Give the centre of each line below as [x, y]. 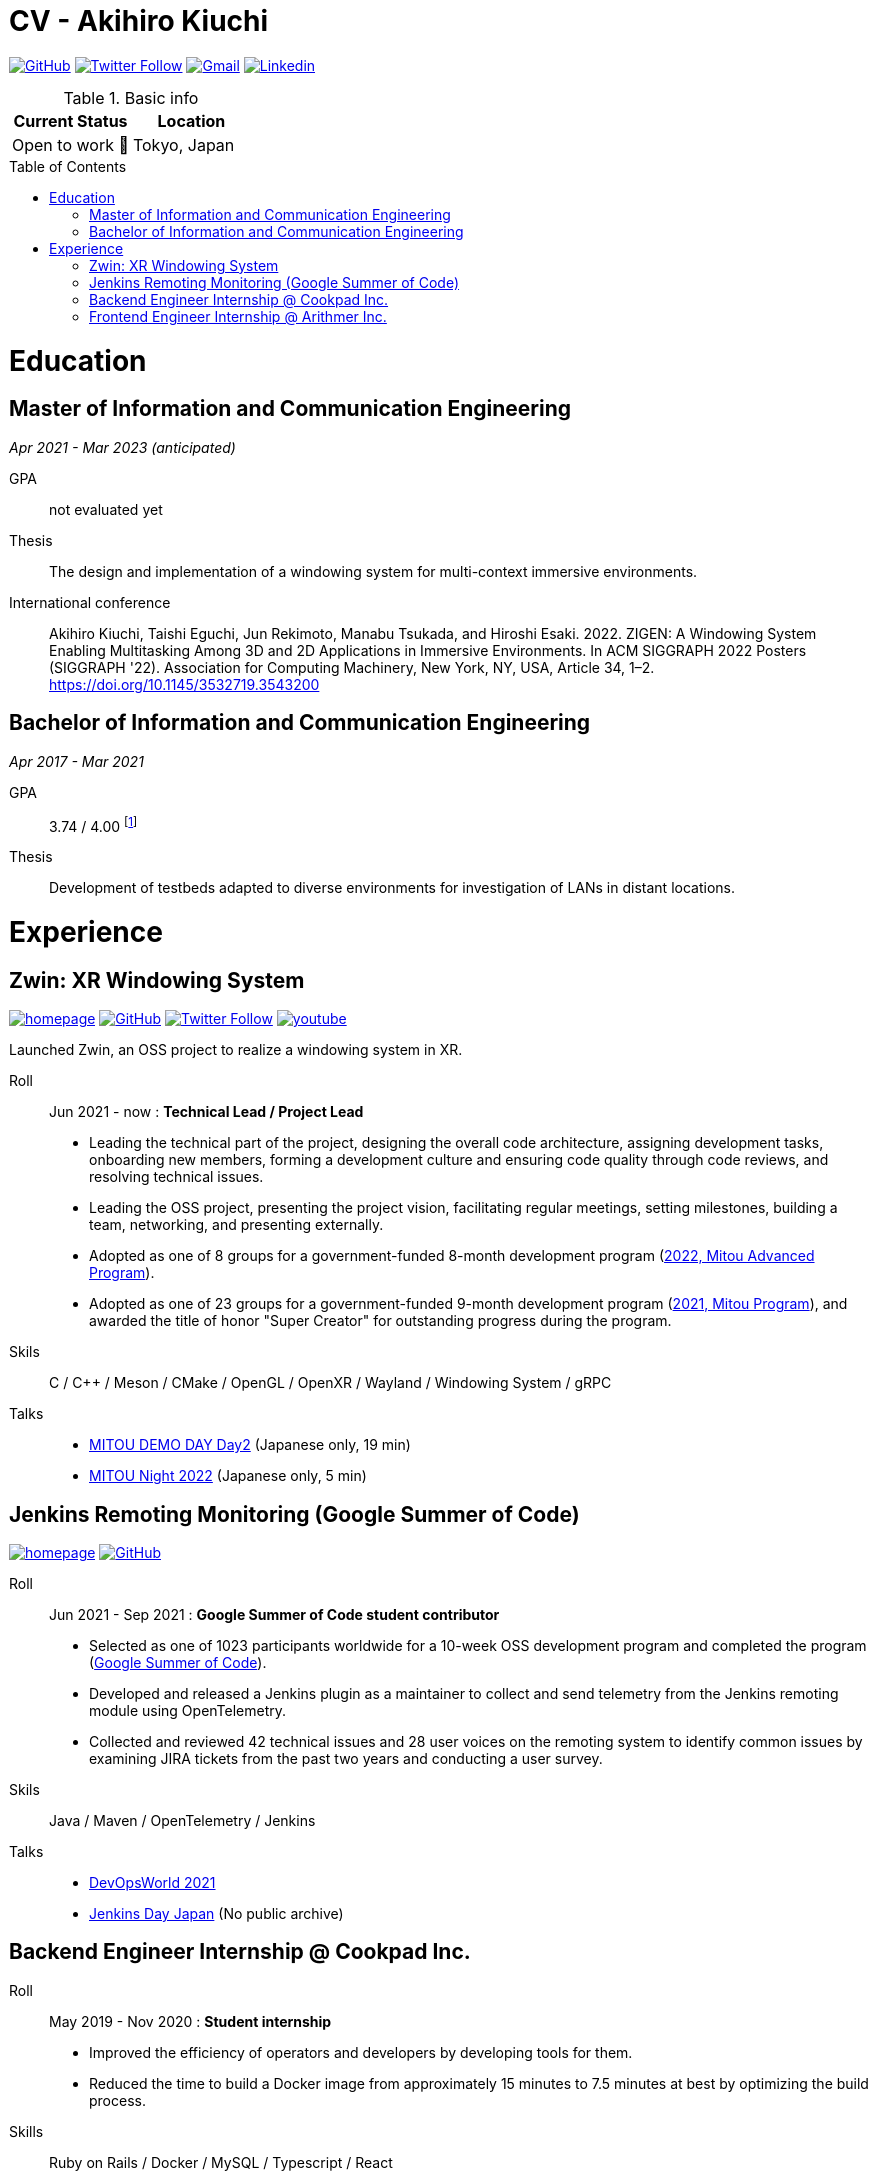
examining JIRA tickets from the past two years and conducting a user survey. [346, 1758]
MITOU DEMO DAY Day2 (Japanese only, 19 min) [250, 1445]
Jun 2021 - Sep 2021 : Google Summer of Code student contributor [274, 1614]
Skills [26, 2131]
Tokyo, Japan [183, 144]
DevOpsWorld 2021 [152, 1882]
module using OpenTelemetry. [188, 1710]
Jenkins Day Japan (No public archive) [216, 1913]
